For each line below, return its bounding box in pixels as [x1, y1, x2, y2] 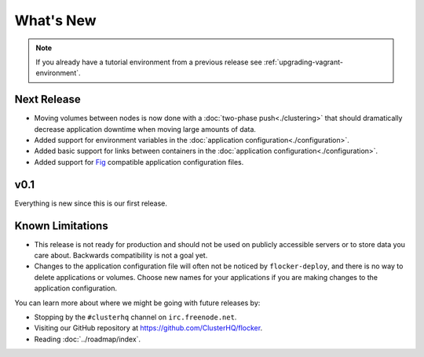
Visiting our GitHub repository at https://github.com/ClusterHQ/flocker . [34, 323, 263, 333]
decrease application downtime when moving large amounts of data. [34, 124, 257, 133]
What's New [14, 12, 97, 29]
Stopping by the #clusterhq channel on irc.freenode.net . [34, 312, 237, 322]
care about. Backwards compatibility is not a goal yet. [34, 251, 208, 260]
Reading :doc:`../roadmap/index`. [34, 334, 141, 344]
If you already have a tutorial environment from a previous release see [35, 57, 262, 67]
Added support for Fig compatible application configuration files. [34, 157, 244, 166]
